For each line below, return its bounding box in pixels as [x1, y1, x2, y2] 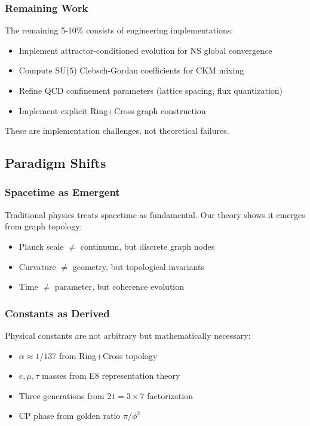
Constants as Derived [5, 305, 110, 320]
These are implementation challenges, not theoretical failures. [5, 124, 229, 137]
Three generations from [19, 389, 105, 402]
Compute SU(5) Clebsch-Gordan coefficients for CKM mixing [19, 64, 244, 76]
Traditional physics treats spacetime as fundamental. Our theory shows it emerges [5, 208, 305, 220]
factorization [147, 389, 193, 402]
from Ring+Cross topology [59, 349, 158, 361]
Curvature [19, 260, 56, 272]
